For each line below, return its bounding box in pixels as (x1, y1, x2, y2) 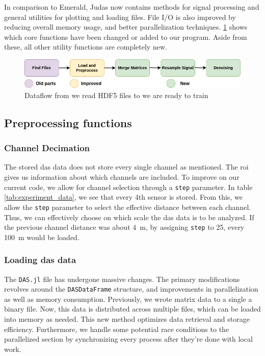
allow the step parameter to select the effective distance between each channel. (4, 201, 251, 212)
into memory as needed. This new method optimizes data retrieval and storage (4, 314, 250, 324)
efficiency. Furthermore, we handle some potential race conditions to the (4, 323, 229, 334)
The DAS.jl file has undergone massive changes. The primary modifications (4, 273, 240, 284)
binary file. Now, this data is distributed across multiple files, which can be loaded (4, 303, 261, 314)
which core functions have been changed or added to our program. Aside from (4, 31, 247, 42)
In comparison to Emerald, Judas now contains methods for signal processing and (4, 2, 259, 12)
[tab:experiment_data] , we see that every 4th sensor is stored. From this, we (4, 192, 243, 202)
